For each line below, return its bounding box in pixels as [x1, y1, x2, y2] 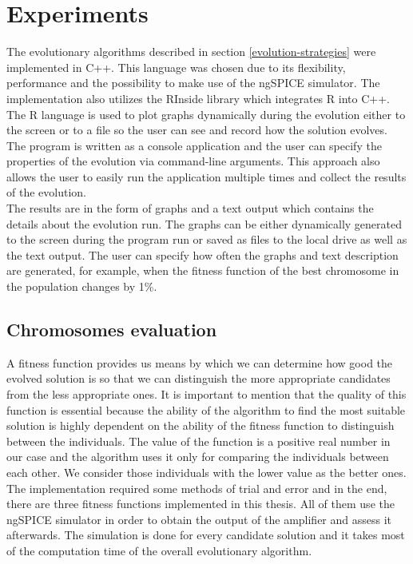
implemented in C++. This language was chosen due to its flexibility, [6, 58, 346, 75]
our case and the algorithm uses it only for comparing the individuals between [6, 448, 389, 465]
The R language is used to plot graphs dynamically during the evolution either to [6, 105, 406, 122]
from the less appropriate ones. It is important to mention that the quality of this [6, 386, 407, 403]
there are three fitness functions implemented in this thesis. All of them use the [6, 495, 395, 512]
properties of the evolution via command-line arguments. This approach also [6, 153, 380, 169]
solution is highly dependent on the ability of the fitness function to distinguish [6, 417, 395, 434]
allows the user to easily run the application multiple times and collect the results [6, 168, 407, 185]
